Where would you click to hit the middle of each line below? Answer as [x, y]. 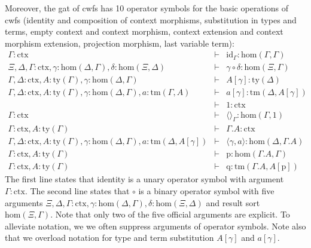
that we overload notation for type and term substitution [109, 238]
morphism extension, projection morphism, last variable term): [120, 43]
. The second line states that [77, 191]
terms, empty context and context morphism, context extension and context [144, 31]
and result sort [233, 202]
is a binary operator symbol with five [206, 191]
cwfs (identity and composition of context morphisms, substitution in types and [151, 19]
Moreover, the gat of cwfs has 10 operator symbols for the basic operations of [147, 8]
